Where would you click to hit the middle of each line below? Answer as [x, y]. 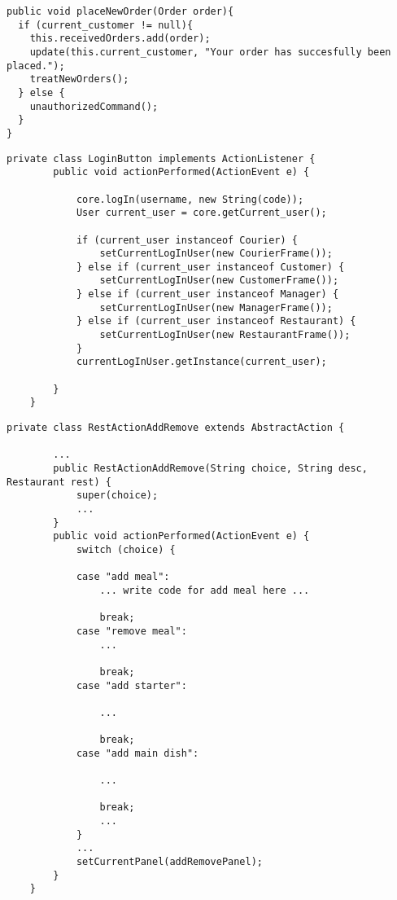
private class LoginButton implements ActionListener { [161, 158]
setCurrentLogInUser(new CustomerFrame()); [219, 281]
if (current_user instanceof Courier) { [187, 240]
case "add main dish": [137, 753]
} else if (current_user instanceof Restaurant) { [216, 321]
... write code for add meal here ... [205, 590]
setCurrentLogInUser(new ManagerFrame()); [216, 307]
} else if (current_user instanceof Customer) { [210, 267]
